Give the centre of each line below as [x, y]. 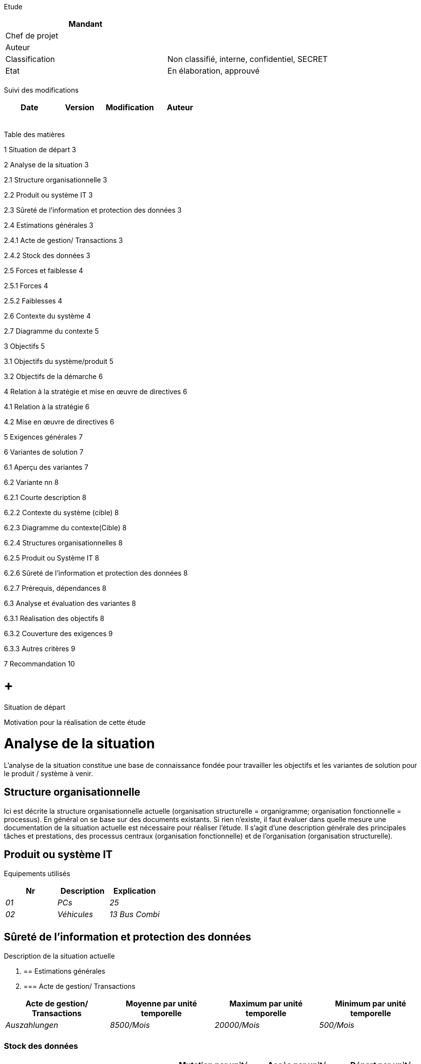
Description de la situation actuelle [60, 956]
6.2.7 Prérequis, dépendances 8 [55, 588]
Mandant [85, 24]
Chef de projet [32, 36]
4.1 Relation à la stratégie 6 [47, 407]
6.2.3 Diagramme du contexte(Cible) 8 [65, 528]
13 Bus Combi [135, 914]
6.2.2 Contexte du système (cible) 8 [61, 512]
